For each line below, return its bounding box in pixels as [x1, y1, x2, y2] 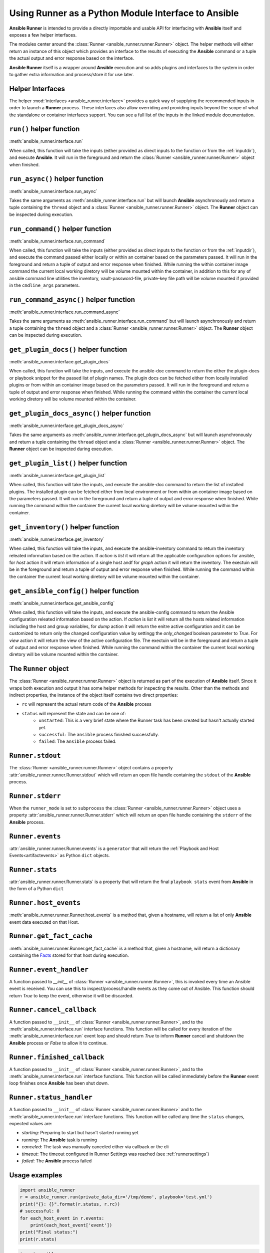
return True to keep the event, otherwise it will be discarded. [9, 992, 134, 998]
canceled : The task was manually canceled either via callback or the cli [21, 1144, 169, 1150]
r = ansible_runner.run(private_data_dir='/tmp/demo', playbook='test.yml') [19, 1194, 212, 1200]
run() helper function [9, 125, 80, 133]
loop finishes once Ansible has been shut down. [9, 1080, 109, 1086]
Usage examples [9, 1171, 62, 1179]
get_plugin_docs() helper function [9, 345, 127, 353]
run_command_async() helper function [9, 295, 135, 304]
